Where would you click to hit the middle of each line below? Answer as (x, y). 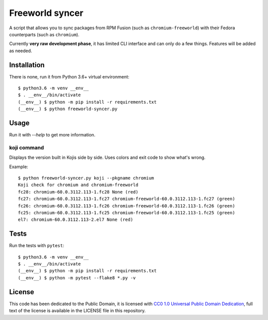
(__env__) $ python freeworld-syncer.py (68, 109)
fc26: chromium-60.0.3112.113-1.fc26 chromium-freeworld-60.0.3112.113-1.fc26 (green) (127, 206)
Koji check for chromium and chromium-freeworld (78, 185)
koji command (27, 147)
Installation (27, 65)
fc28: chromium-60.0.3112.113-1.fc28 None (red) (78, 192)
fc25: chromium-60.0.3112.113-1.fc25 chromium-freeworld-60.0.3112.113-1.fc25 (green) (127, 213)
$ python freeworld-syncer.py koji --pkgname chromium (86, 178)
